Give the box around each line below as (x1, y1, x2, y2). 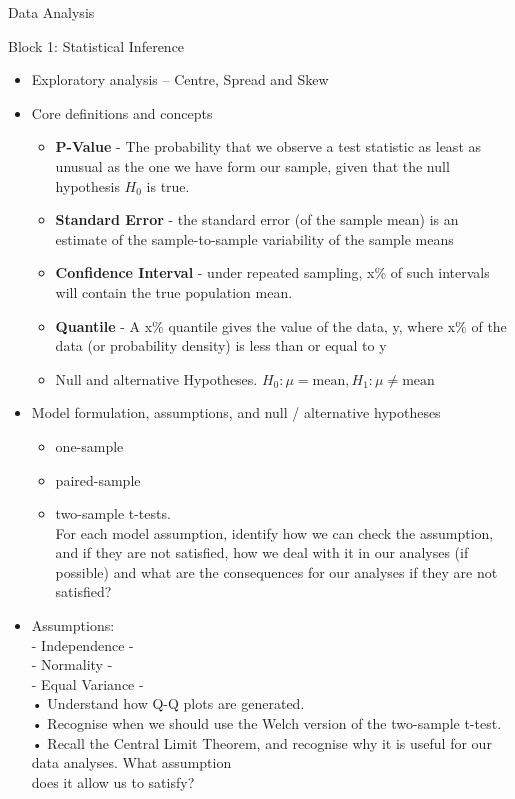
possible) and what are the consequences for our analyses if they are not (55, 561, 498, 582)
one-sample (55, 435, 124, 456)
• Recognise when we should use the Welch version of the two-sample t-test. (31, 713, 502, 734)
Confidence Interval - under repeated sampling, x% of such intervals (55, 262, 490, 283)
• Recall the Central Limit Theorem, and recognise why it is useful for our (31, 732, 492, 753)
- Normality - (31, 654, 113, 675)
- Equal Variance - (31, 673, 144, 694)
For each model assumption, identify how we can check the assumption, (55, 522, 494, 543)
